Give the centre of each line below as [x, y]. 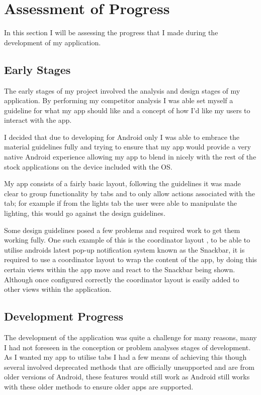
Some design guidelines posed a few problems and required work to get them [122, 230]
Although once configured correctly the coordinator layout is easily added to [122, 279]
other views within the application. [58, 289]
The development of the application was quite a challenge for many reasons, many [130, 337]
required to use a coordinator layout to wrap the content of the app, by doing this [130, 259]
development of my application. [53, 42]
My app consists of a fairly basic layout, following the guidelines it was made [122, 183]
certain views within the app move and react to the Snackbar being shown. [120, 269]
